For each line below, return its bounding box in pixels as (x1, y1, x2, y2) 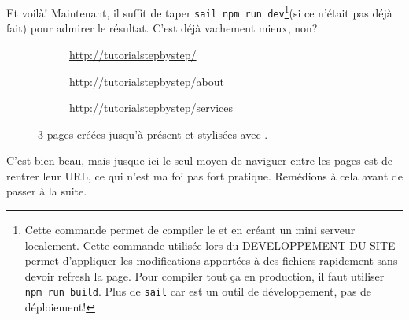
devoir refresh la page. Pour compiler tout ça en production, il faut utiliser (24, 267, 385, 284)
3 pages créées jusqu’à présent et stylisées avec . (38, 125, 268, 142)
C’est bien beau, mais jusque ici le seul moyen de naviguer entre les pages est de (6, 152, 392, 169)
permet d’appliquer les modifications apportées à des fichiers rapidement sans (24, 252, 398, 269)
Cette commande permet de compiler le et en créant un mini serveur (24, 221, 356, 238)
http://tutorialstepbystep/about (69, 73, 225, 89)
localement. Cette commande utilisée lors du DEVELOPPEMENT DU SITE (24, 236, 396, 253)
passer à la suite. (6, 183, 87, 199)
